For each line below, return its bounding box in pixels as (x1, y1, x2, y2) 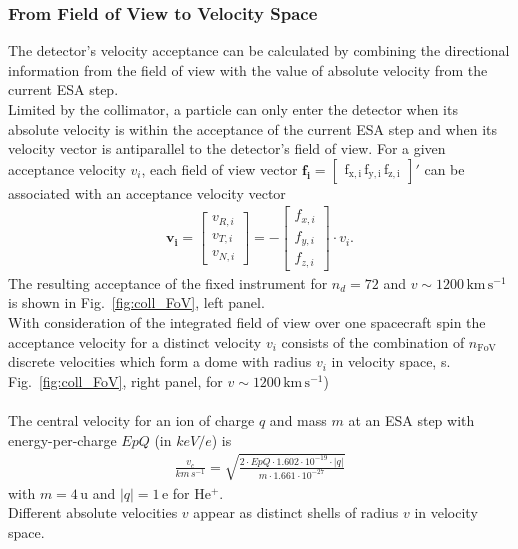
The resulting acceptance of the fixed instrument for (8, 272, 328, 293)
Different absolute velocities (8, 502, 178, 523)
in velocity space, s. (331, 351, 451, 372)
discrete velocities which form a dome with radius (8, 351, 312, 372)
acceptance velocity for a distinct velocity (8, 331, 262, 352)
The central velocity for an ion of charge (8, 410, 255, 431)
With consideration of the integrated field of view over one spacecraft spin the (8, 312, 486, 333)
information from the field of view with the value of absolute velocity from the (8, 59, 488, 80)
